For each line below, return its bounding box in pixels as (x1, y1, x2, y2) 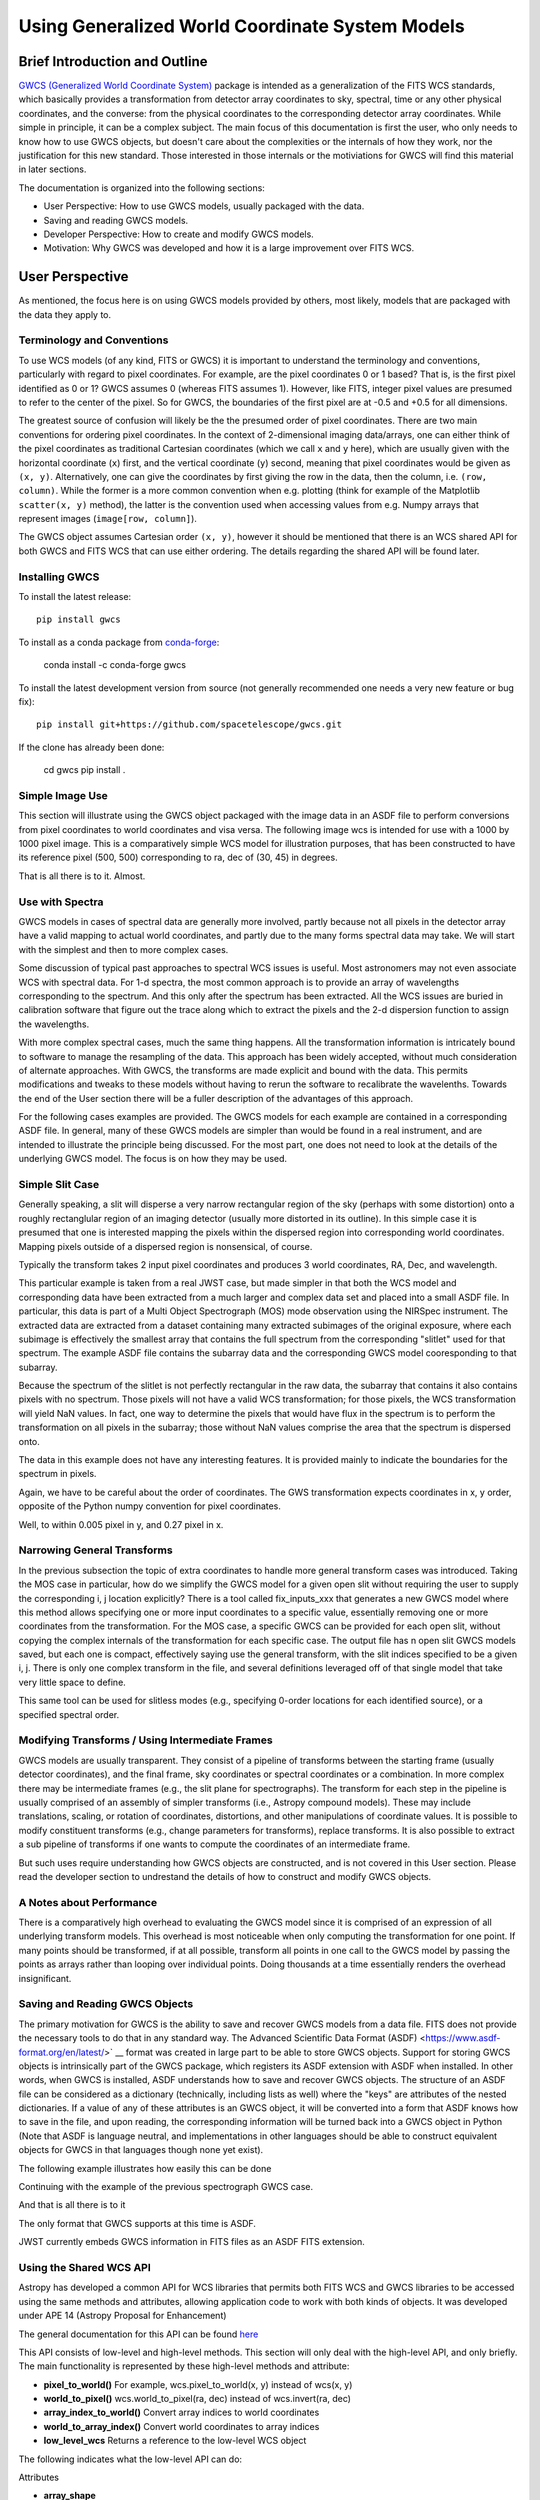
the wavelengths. (18, 1018, 90, 1030)
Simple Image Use (18, 788, 109, 802)
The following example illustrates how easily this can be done (18, 2162, 272, 2174)
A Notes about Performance (18, 1895, 158, 1909)
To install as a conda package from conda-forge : (18, 636, 220, 648)
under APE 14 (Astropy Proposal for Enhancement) (18, 2310, 227, 2322)
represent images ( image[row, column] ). (18, 513, 197, 525)
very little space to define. (18, 1676, 127, 1688)
